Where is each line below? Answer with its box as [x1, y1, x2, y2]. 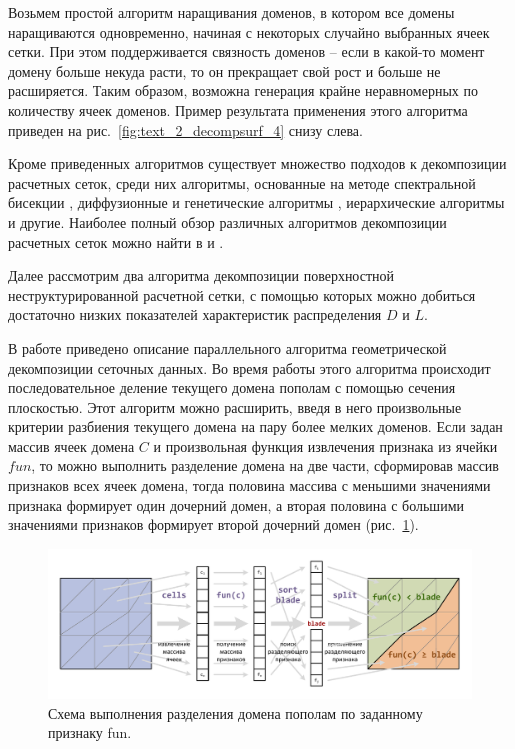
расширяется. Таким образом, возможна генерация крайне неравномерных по [8, 80, 478, 101]
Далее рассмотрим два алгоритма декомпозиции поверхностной [8, 265, 395, 286]
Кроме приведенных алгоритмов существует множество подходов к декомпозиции [8, 153, 507, 174]
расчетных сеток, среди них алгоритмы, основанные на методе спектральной [8, 172, 476, 193]
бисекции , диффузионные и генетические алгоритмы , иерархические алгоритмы [8, 192, 505, 213]
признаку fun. [48, 722, 132, 743]
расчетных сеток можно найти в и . [8, 231, 224, 252]
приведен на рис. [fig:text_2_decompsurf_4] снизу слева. [8, 119, 363, 140]
